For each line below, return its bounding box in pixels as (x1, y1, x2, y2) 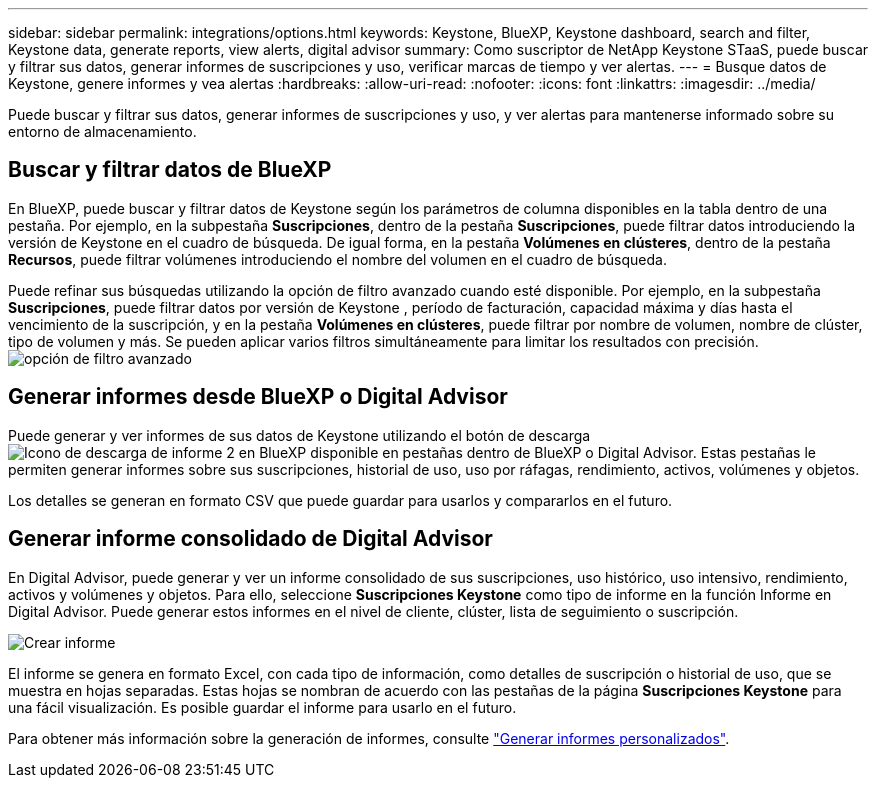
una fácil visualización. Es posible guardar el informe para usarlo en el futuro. (8, 698, 517, 716)
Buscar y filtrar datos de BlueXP (8, 157, 332, 183)
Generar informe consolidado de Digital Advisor (8, 526, 493, 552)
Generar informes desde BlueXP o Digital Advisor (8, 384, 508, 410)
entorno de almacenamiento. (8, 123, 197, 140)
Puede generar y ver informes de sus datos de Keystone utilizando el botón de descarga (8, 426, 591, 444)
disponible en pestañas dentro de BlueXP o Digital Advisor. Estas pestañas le (310, 443, 817, 461)
